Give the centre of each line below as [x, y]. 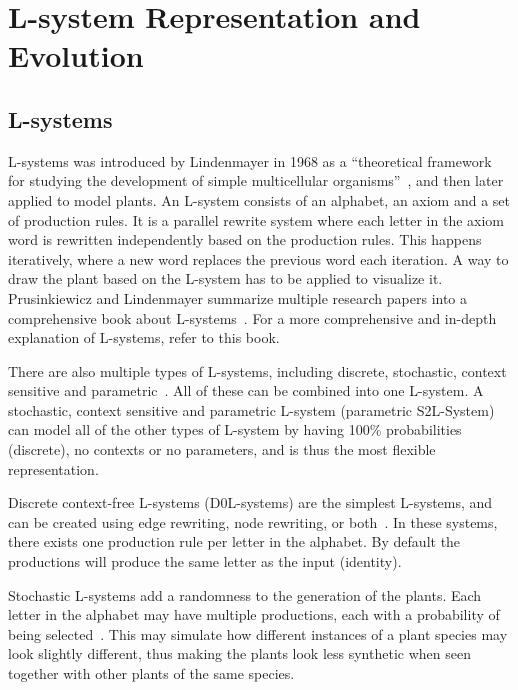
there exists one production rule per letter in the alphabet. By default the [234, 541]
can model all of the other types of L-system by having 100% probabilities [235, 429]
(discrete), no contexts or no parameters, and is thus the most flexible [222, 449]
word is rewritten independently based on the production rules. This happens [245, 239]
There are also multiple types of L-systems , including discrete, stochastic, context [257, 370]
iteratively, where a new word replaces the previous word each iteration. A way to [258, 258]
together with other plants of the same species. [151, 673]
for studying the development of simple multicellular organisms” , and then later [256, 180]
